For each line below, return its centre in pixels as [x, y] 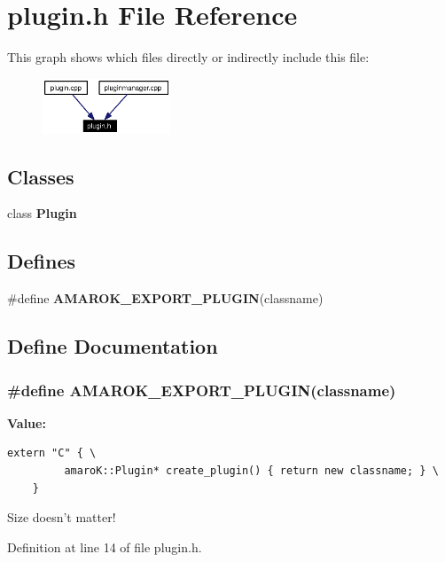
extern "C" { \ [52, 453]
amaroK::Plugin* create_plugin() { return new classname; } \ [251, 471]
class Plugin [42, 213]
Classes [41, 176]
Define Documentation [113, 346]
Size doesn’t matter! [62, 517]
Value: [27, 422]
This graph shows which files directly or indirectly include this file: [188, 57]
